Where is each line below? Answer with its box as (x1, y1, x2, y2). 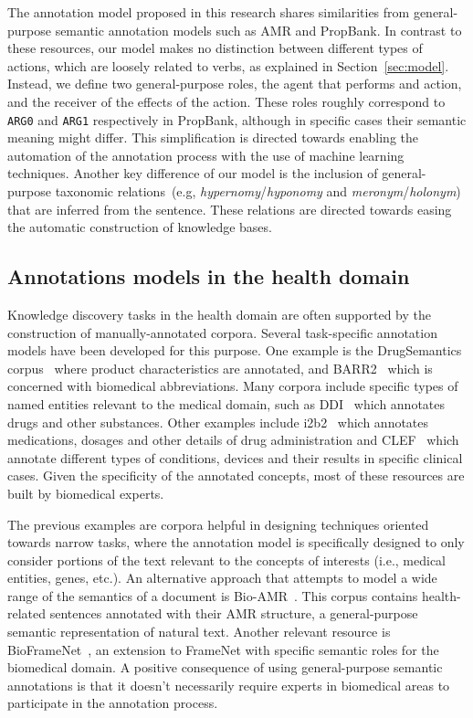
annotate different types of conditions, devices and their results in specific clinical (7, 448, 463, 467)
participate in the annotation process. (7, 693, 218, 713)
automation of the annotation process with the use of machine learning (7, 145, 405, 164)
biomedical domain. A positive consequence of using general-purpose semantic (7, 658, 443, 677)
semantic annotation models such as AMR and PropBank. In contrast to (55, 20, 462, 39)
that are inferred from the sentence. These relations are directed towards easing (7, 199, 452, 218)
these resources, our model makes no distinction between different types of (7, 38, 423, 58)
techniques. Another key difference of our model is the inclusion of (7, 164, 378, 183)
